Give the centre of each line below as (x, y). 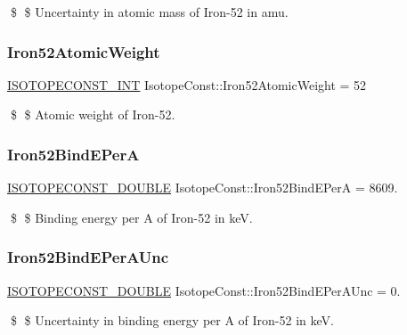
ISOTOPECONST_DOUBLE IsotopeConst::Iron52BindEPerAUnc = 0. (204, 290)
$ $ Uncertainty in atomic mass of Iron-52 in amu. (149, 12)
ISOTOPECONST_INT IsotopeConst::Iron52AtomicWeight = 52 (187, 84)
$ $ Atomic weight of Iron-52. (93, 114)
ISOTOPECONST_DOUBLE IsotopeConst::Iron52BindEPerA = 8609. (203, 188)
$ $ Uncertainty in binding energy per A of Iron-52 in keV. (172, 320)
